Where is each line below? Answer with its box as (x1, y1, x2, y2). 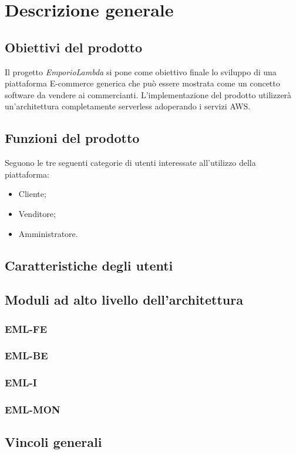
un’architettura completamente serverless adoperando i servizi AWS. (5, 100, 251, 112)
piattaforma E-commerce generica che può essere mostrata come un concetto (5, 77, 280, 89)
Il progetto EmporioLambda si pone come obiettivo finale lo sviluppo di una (5, 65, 277, 78)
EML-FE (5, 321, 48, 336)
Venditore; (18, 207, 56, 219)
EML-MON (5, 402, 60, 417)
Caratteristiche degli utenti (5, 256, 173, 274)
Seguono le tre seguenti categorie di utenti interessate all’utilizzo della (5, 156, 256, 169)
